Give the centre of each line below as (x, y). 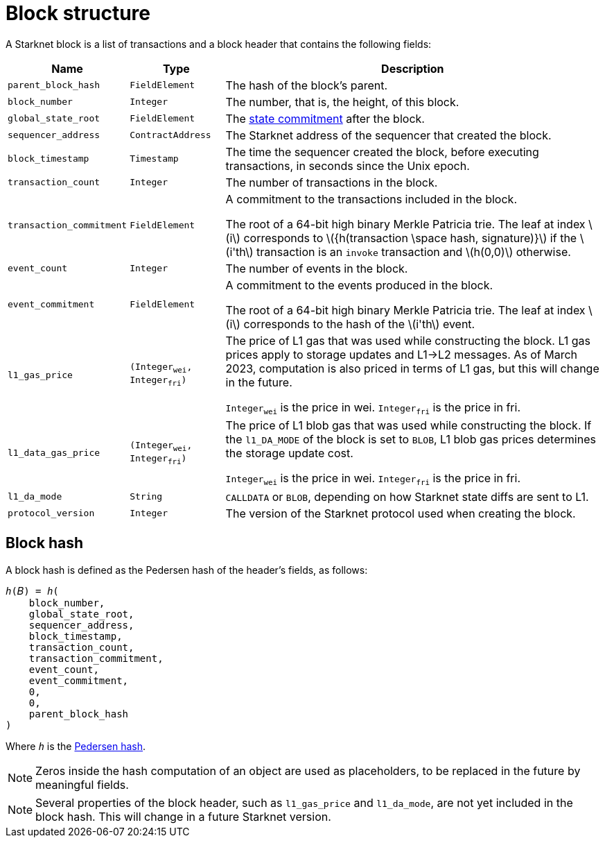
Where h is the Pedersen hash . (76, 746)
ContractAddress (170, 135)
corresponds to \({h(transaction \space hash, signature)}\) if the (410, 238)
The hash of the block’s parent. (307, 85)
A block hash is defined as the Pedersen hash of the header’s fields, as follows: (187, 570)
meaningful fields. (82, 784)
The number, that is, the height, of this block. (342, 102)
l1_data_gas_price (54, 453)
